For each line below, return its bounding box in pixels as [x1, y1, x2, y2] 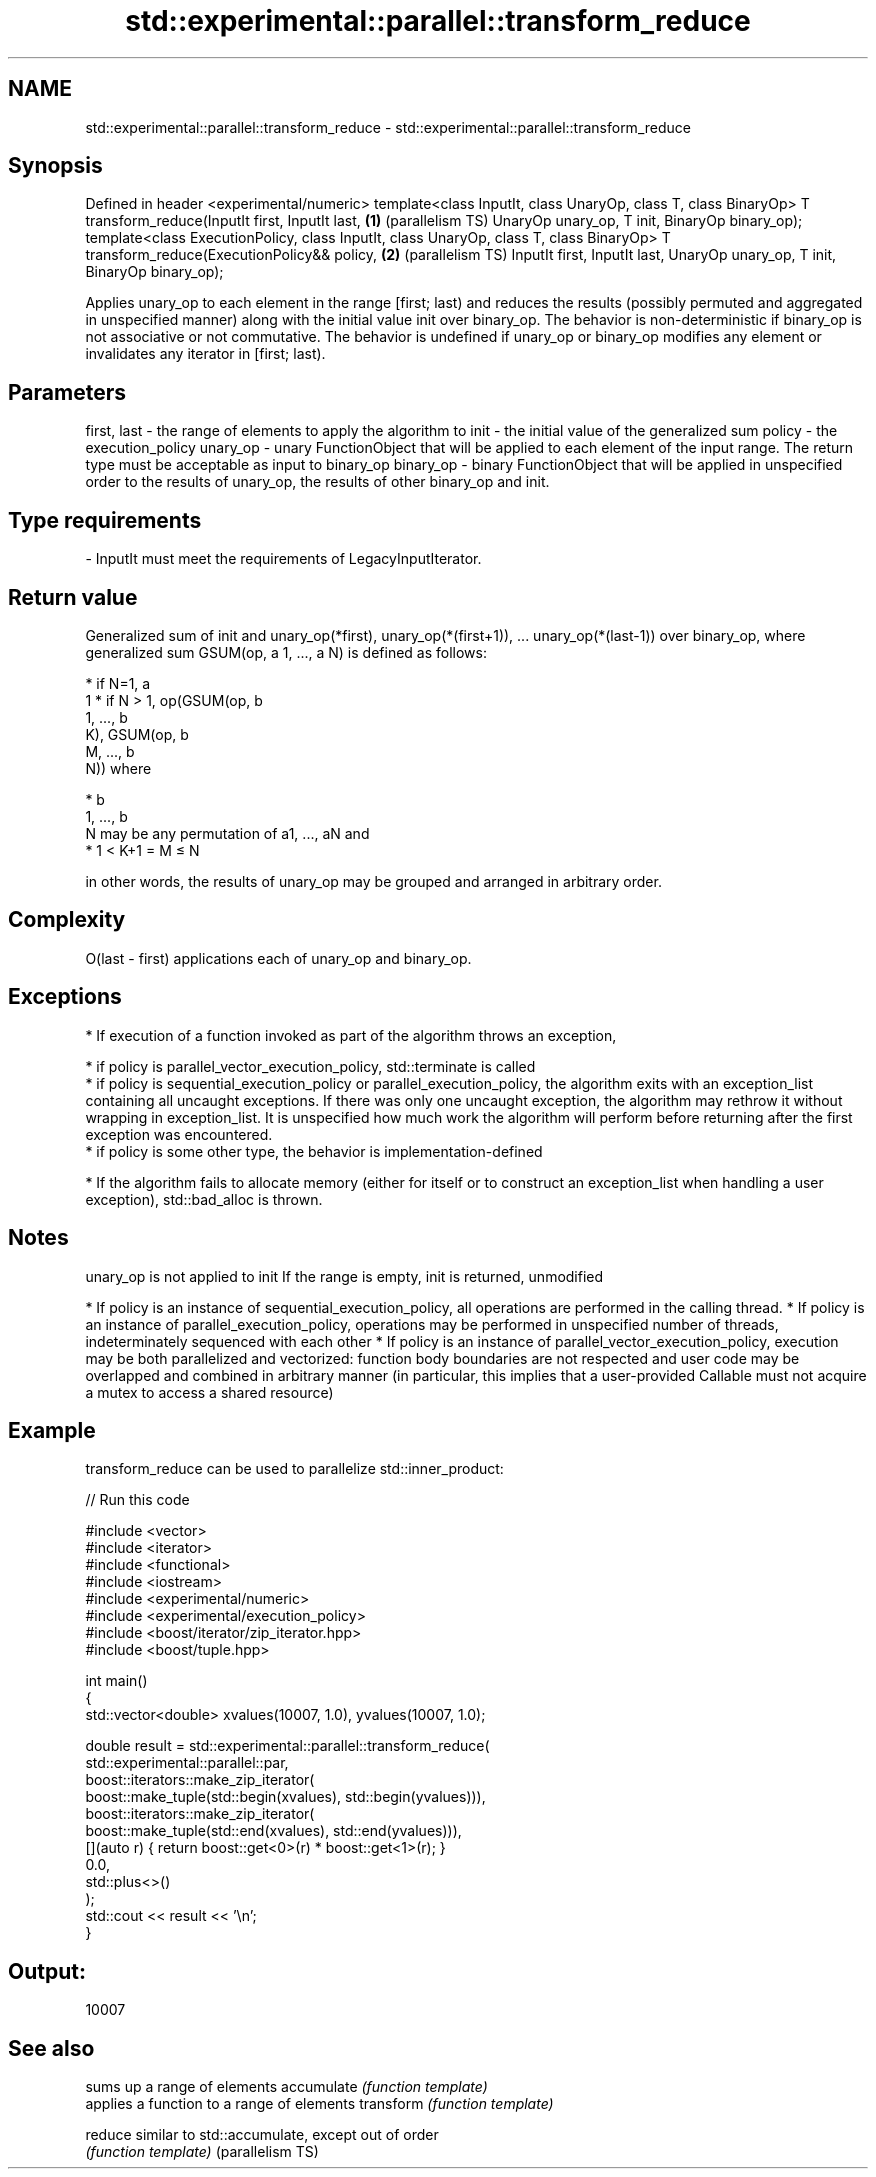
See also [8, 2035, 95, 2061]
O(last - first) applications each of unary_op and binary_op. [85, 949, 472, 967]
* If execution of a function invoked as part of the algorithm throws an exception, [85, 1026, 617, 1044]
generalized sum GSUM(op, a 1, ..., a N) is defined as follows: [85, 643, 487, 661]
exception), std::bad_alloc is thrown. [85, 1190, 323, 1208]
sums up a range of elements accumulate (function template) [85, 2078, 488, 2096]
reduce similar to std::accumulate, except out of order [85, 2126, 439, 2144]
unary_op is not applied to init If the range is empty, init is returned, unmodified [85, 1267, 604, 1285]
